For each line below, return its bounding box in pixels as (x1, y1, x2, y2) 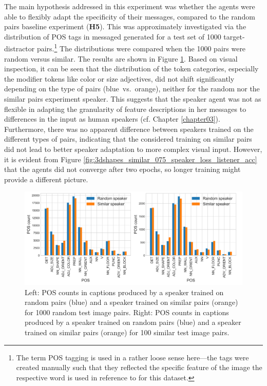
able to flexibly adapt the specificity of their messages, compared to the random (4, 11, 255, 22)
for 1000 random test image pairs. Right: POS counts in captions (25, 306, 229, 317)
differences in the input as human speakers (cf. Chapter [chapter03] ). (4, 113, 220, 124)
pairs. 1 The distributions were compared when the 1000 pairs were (36, 42, 246, 54)
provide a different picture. (4, 173, 88, 184)
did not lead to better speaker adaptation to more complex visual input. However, (4, 143, 262, 154)
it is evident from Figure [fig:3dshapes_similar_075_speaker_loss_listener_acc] (4, 153, 257, 164)
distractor (4, 43, 35, 54)
